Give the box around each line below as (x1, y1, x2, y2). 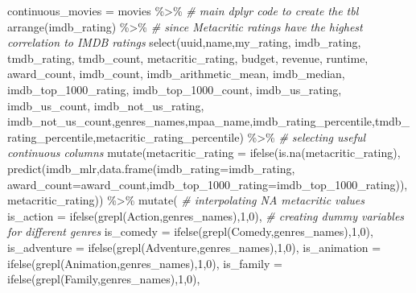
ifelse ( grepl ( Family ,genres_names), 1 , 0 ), (7, 270, 200, 287)
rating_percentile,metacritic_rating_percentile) (7, 128, 244, 145)
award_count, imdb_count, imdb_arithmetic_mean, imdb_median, (7, 65, 345, 82)
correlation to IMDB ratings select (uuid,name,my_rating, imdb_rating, (7, 34, 361, 51)
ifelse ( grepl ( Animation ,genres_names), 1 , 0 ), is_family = (7, 254, 282, 271)
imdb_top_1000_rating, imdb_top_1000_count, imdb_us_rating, (7, 80, 342, 97)
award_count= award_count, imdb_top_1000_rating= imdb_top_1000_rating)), (7, 175, 408, 192)
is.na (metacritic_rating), (278, 144, 401, 161)
